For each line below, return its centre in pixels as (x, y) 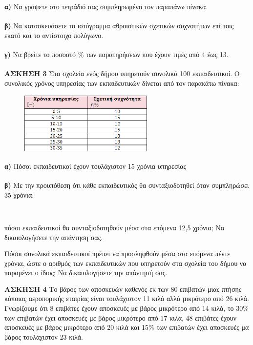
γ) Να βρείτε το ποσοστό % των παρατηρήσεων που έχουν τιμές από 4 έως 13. (116, 54)
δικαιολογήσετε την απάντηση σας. (54, 237)
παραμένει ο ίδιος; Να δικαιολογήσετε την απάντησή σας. (86, 273)
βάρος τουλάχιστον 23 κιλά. (44, 336)
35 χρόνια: (19, 194)
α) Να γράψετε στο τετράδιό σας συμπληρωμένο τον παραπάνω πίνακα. (106, 6)
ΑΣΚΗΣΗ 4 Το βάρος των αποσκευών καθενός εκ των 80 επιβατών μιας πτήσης (123, 289)
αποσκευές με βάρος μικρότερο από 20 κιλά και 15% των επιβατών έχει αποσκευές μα (127, 327)
